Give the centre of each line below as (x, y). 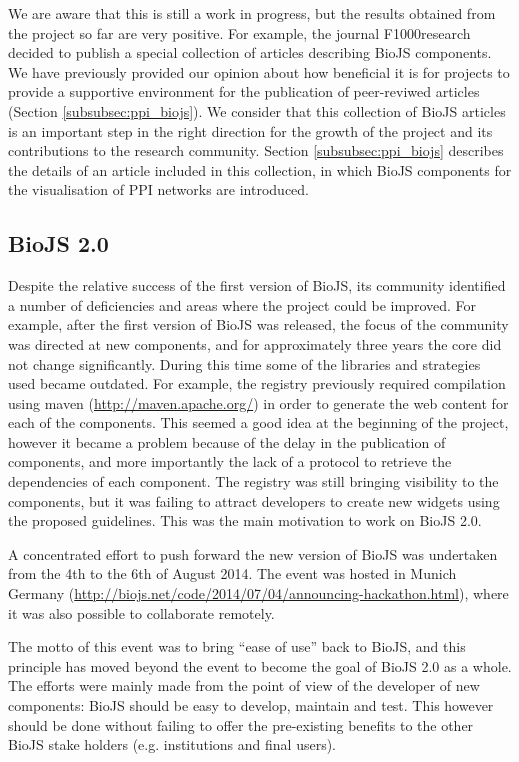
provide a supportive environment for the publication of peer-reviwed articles (244, 91)
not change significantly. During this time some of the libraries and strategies (244, 363)
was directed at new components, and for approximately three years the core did (255, 343)
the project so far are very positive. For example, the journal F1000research (239, 32)
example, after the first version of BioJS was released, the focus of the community (258, 324)
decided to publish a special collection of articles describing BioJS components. (250, 52)
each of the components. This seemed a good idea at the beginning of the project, (258, 422)
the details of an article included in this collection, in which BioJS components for (260, 169)
